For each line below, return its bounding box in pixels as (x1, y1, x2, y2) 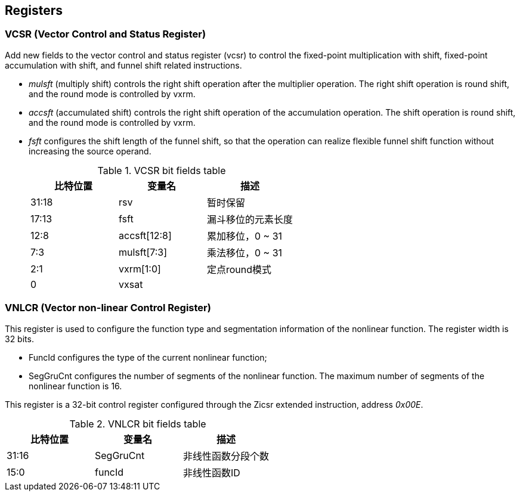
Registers (5, 3, 63, 18)
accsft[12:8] (119, 229, 172, 241)
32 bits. (5, 333, 34, 344)
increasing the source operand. (29, 145, 151, 156)
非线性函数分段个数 (183, 449, 270, 462)
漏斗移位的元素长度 (207, 213, 293, 225)
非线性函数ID (183, 466, 240, 479)
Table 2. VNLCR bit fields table (69, 417, 206, 430)
